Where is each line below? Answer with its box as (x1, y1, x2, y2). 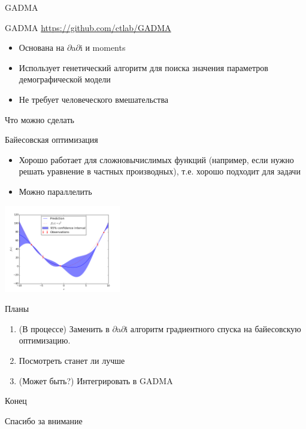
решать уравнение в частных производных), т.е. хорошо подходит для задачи (19, 165, 301, 177)
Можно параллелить (19, 185, 92, 197)
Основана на (19, 41, 65, 54)
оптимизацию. (19, 334, 71, 347)
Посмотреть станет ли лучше (19, 354, 125, 366)
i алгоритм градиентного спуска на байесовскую (125, 322, 301, 335)
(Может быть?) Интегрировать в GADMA (19, 374, 173, 387)
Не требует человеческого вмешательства (19, 93, 169, 105)
